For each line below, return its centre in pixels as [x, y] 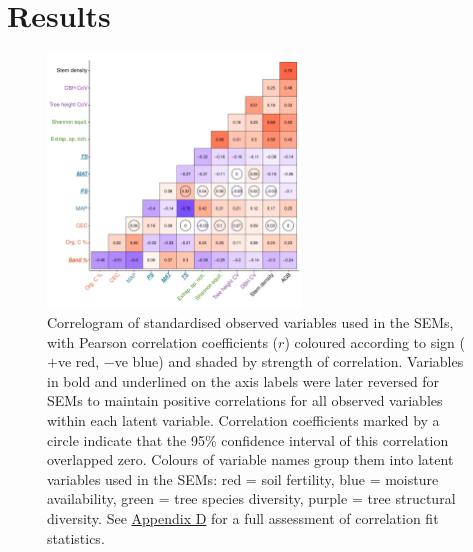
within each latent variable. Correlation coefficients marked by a [243, 420]
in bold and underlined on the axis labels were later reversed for [243, 380]
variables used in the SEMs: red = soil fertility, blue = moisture [243, 478]
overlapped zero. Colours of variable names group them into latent [250, 459]
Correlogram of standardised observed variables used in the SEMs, [250, 322]
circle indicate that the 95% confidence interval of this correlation [248, 439]
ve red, [78, 361]
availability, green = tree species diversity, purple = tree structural [251, 498]
